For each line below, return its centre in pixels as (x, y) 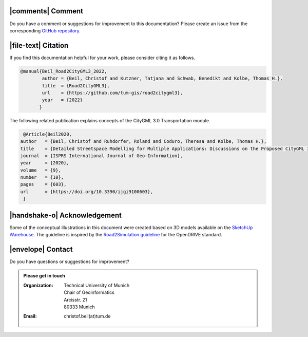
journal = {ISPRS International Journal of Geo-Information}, (102, 156)
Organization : (38, 285)
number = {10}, (42, 177)
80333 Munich (79, 307)
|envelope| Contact (41, 249)
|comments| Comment (46, 11)
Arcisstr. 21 (75, 299)
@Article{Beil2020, (47, 134)
